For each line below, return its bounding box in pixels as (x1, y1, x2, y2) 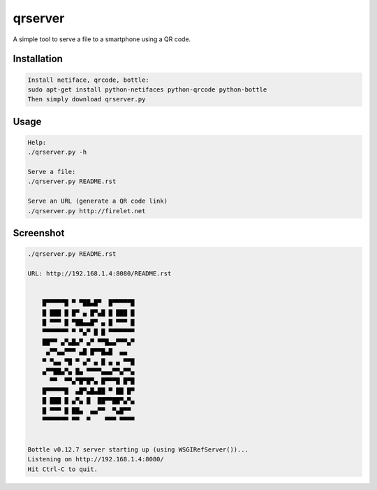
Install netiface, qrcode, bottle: (27, 75, 149, 84)
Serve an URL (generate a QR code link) (27, 197, 168, 206)
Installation (13, 53, 63, 65)
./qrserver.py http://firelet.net (27, 207, 146, 215)
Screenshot (13, 227, 65, 239)
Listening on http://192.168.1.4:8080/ (27, 455, 164, 463)
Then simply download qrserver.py (27, 95, 146, 103)
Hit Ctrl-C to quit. (27, 465, 98, 473)
